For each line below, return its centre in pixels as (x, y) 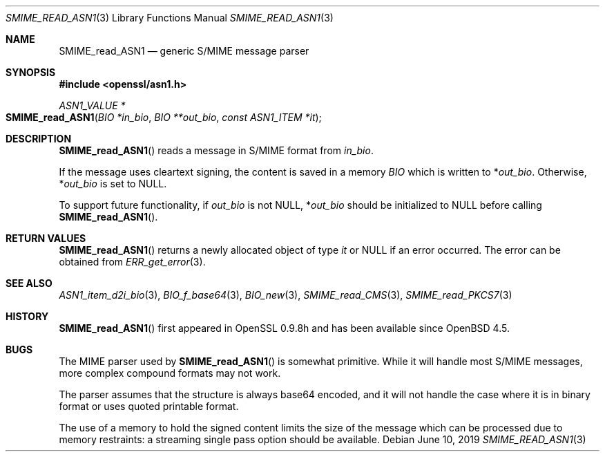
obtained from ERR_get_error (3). (132, 262)
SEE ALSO (29, 283)
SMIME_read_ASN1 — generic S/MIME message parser (184, 51)
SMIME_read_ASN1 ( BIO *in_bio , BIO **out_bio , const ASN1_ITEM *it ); (164, 117)
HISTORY (27, 316)
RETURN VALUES (46, 238)
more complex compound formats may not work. (170, 373)
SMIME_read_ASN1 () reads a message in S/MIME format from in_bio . (216, 150)
